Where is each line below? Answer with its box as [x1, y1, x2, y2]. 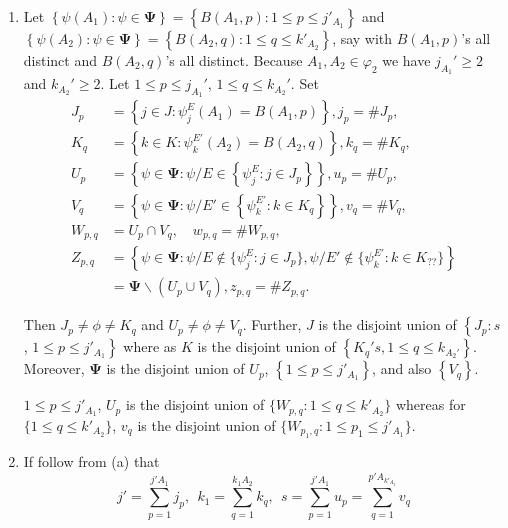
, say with [332, 28, 393, 48]
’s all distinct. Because [165, 50, 303, 70]
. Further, [242, 314, 302, 335]
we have [382, 50, 431, 70]
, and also [372, 358, 432, 379]
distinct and [23, 50, 98, 70]
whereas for [395, 394, 466, 415]
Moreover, [23, 358, 85, 379]
